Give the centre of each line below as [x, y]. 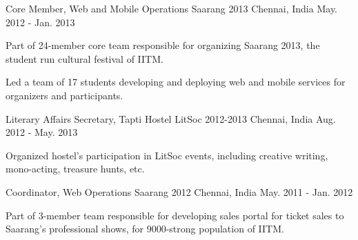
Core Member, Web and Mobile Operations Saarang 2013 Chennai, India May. [172, 8]
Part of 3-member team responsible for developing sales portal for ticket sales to [175, 215]
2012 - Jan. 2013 [40, 22]
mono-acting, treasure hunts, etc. [75, 169]
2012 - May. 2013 [42, 132]
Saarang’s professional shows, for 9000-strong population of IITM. [145, 229]
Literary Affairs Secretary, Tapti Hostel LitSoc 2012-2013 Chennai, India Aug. [171, 118]
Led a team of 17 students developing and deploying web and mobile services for [176, 82]
